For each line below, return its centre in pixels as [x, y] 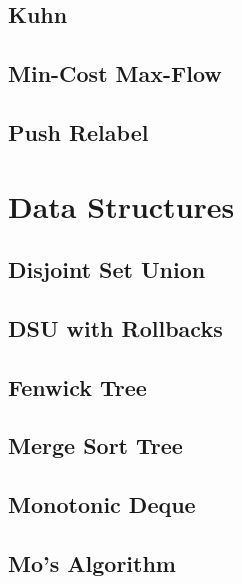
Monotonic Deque [102, 504]
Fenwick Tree [77, 386]
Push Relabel [78, 131]
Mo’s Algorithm [92, 563]
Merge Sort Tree [95, 445]
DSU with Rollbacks [115, 327]
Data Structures [121, 205]
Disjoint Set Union [107, 269]
